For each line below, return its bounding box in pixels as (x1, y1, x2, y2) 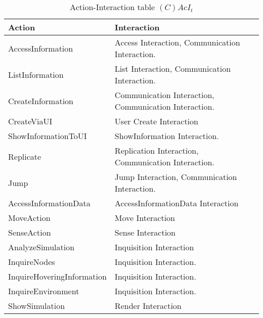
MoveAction (8, 212, 51, 223)
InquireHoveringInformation (8, 270, 107, 282)
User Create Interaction (114, 115, 198, 127)
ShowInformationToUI (8, 130, 87, 142)
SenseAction (8, 226, 51, 238)
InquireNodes (8, 256, 55, 267)
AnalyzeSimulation (8, 241, 75, 253)
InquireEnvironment (8, 285, 79, 297)
